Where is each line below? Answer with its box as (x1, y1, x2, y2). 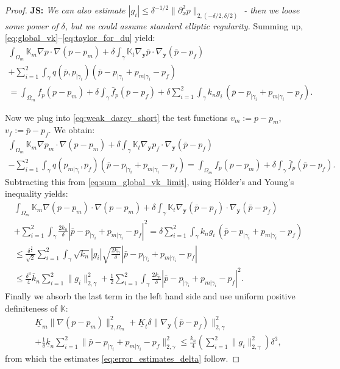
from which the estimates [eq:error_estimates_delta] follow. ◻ (5, 352, 240, 365)
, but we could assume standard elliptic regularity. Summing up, (65, 19, 303, 32)
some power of (5, 19, 58, 32)
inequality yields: (5, 187, 68, 200)
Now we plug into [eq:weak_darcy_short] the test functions (5, 111, 228, 123)
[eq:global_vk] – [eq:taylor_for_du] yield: (5, 31, 155, 44)
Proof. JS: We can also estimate (5, 4, 126, 16)
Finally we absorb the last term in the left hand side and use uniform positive (5, 290, 296, 302)
